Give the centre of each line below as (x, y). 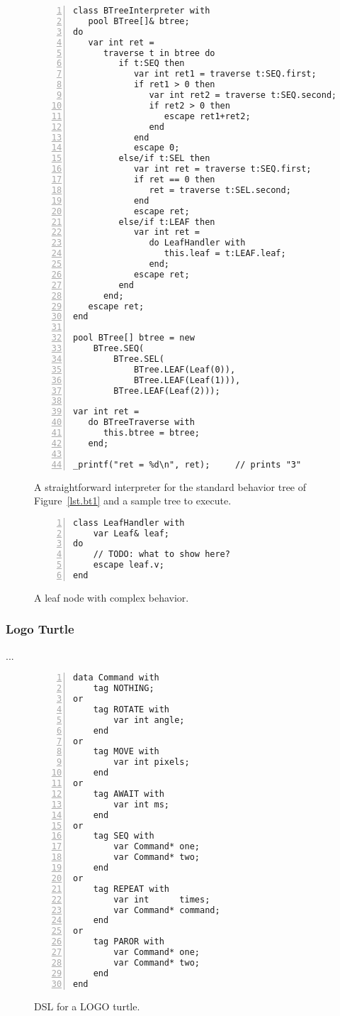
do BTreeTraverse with (141, 423)
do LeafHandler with (197, 243)
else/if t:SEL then (164, 159)
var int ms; (142, 804)
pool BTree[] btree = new (134, 338)
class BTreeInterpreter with (142, 11)
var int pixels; (152, 762)
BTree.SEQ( (119, 348)
